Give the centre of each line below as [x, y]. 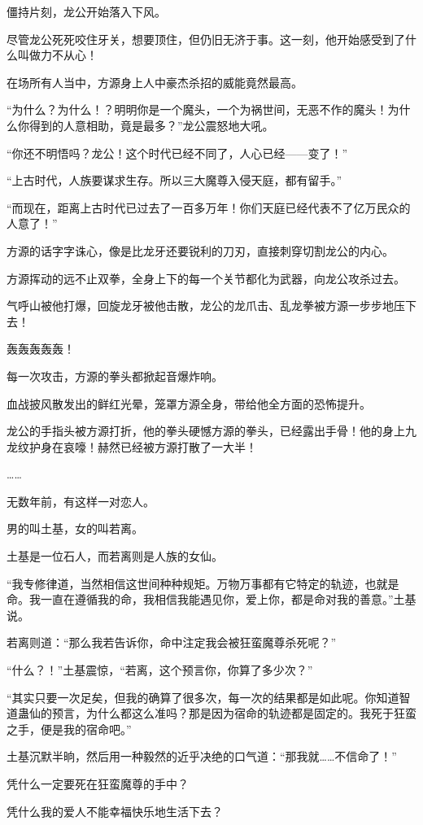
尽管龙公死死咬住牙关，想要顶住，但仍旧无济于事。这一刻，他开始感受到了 [206, 39]
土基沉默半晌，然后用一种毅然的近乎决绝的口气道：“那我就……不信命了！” [202, 756]
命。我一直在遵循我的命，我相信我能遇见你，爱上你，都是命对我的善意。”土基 [211, 599]
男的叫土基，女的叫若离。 [75, 528]
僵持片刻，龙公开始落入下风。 [86, 11]
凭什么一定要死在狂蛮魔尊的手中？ [98, 784]
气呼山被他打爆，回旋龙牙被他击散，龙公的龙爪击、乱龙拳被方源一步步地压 [206, 306]
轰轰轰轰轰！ [41, 349]
